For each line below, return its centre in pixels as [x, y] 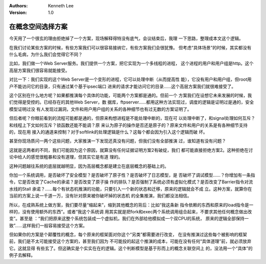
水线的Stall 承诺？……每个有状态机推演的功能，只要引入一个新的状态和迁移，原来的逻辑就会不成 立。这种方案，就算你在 [131, 189]
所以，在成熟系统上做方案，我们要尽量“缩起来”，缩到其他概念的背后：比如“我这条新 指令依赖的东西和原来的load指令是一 [131, 205]
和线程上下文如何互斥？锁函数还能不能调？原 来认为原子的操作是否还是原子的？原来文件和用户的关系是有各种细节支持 [128, 125]
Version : [18, 13]
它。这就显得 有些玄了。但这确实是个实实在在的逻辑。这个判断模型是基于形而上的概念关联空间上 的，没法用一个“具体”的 [131, 248]
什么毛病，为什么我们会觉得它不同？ [46, 55]
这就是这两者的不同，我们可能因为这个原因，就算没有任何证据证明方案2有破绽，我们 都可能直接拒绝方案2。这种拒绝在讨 [131, 150]
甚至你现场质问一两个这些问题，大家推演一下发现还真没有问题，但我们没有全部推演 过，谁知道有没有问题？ [117, 141]
